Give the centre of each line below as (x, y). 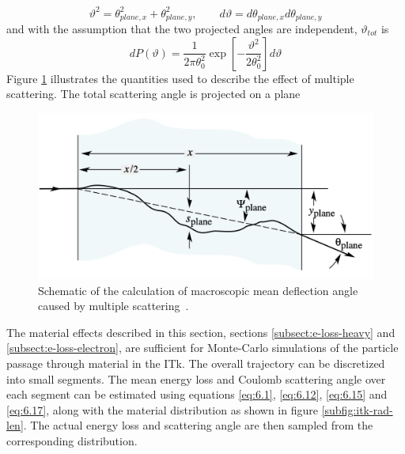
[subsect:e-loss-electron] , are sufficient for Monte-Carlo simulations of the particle (202, 348)
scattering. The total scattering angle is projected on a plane (153, 94)
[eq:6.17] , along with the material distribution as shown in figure (162, 409)
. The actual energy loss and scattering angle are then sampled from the (198, 425)
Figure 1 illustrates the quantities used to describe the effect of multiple (180, 78)
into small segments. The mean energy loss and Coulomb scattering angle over (196, 378)
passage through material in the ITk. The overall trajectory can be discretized (196, 363)
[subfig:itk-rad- (357, 409)
